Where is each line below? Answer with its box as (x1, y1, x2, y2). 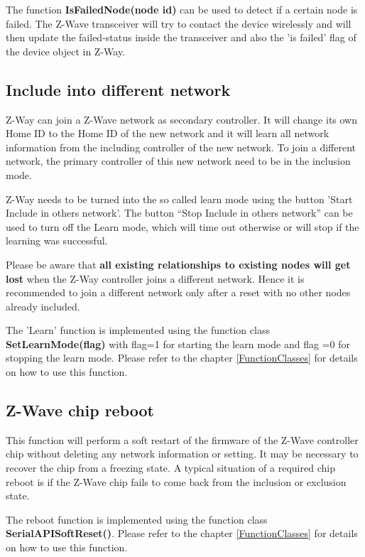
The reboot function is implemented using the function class (6, 512, 268, 526)
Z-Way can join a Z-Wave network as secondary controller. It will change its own (6, 112, 358, 126)
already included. (6, 298, 80, 313)
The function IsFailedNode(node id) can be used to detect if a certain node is (6, 2, 358, 16)
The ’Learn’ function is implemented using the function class (6, 323, 270, 337)
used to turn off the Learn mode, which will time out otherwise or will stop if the (6, 219, 359, 234)
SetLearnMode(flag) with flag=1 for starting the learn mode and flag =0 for (6, 336, 350, 351)
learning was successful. (6, 233, 108, 248)
